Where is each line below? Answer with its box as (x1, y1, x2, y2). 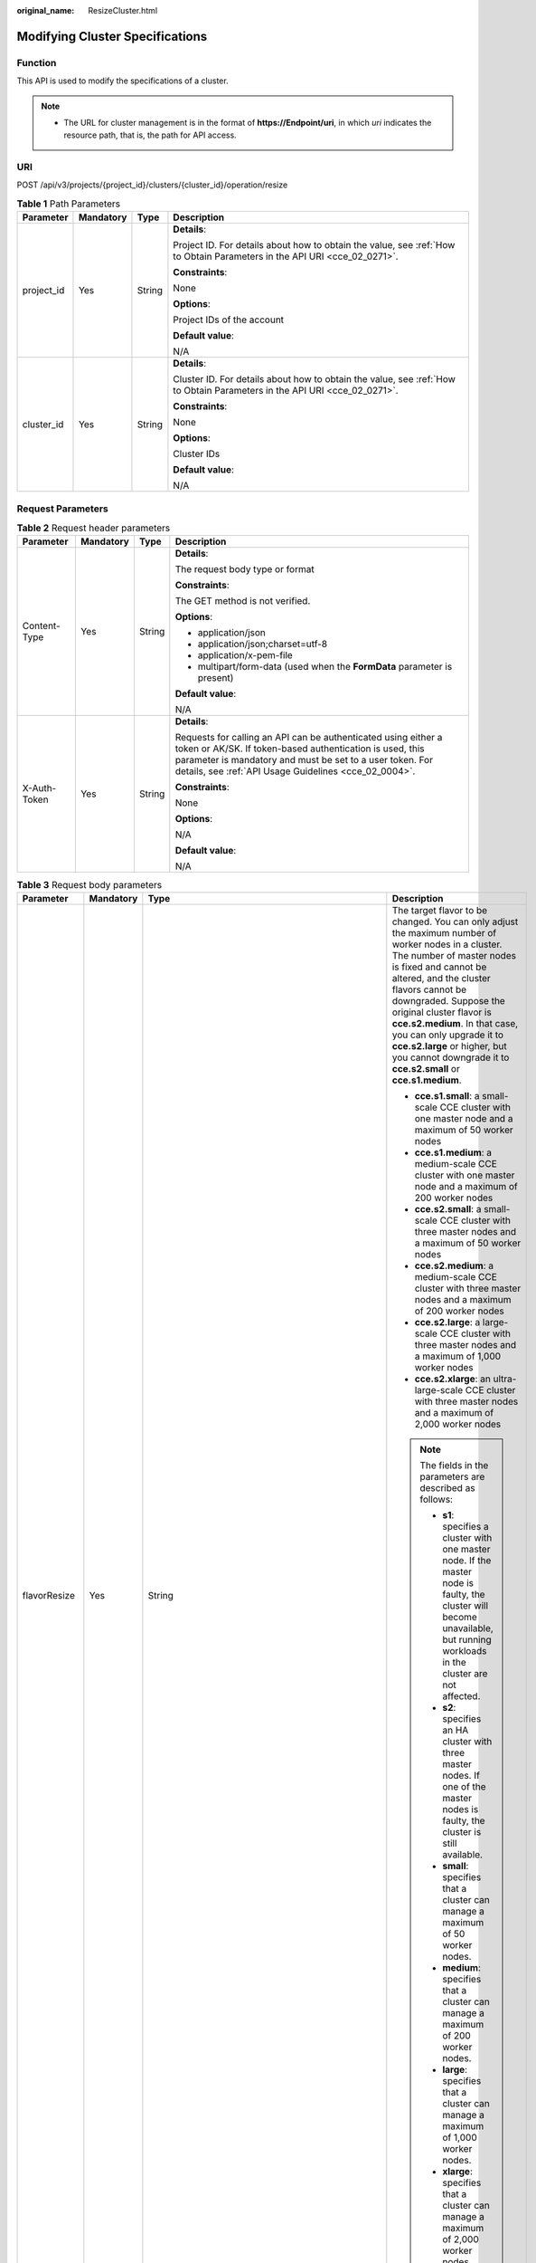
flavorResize (22, 1589, 76, 1601)
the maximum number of (391, 926, 497, 939)
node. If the (442, 1553, 492, 1566)
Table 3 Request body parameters (16, 878, 163, 891)
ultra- (493, 1372, 517, 1385)
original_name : (16, 5, 75, 15)
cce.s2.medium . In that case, (391, 1017, 519, 1029)
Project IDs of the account (173, 313, 285, 326)
